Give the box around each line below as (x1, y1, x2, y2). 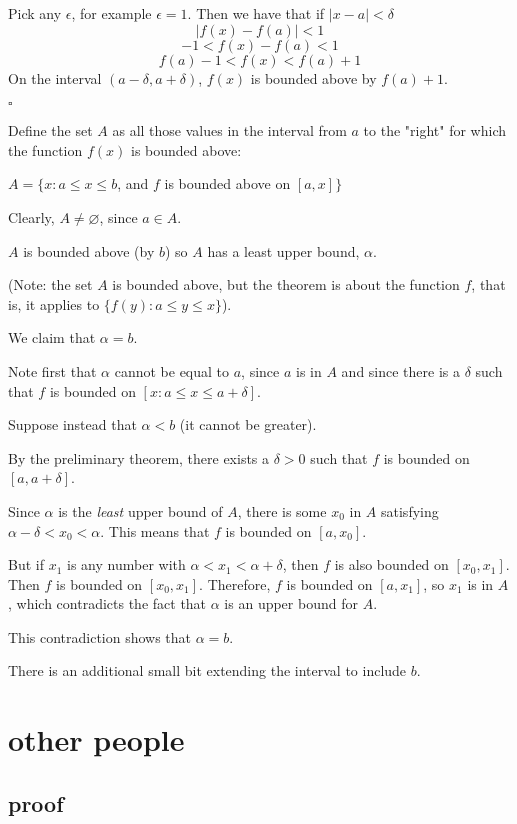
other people (8, 719, 185, 760)
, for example (71, 3, 152, 23)
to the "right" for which (363, 120, 507, 141)
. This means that (100, 520, 210, 541)
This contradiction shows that (8, 626, 192, 647)
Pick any (8, 3, 62, 23)
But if (8, 554, 44, 575)
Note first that (8, 360, 97, 381)
